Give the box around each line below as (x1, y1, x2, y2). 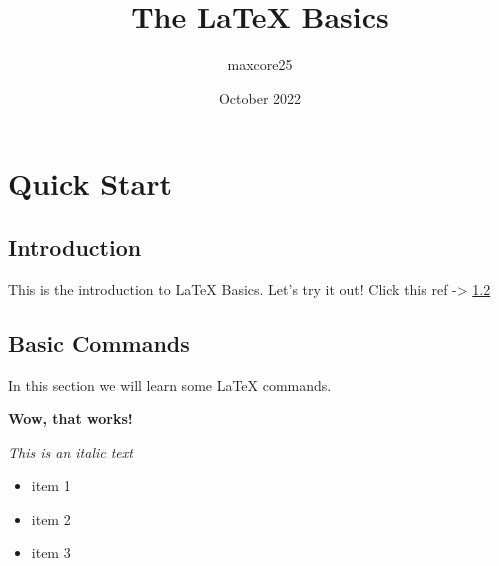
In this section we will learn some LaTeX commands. (8, 374, 332, 395)
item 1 (31, 475, 71, 496)
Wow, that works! (8, 408, 133, 429)
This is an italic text (8, 441, 133, 462)
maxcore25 (227, 54, 293, 75)
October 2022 (218, 87, 302, 108)
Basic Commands (8, 327, 190, 358)
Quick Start (8, 163, 172, 204)
